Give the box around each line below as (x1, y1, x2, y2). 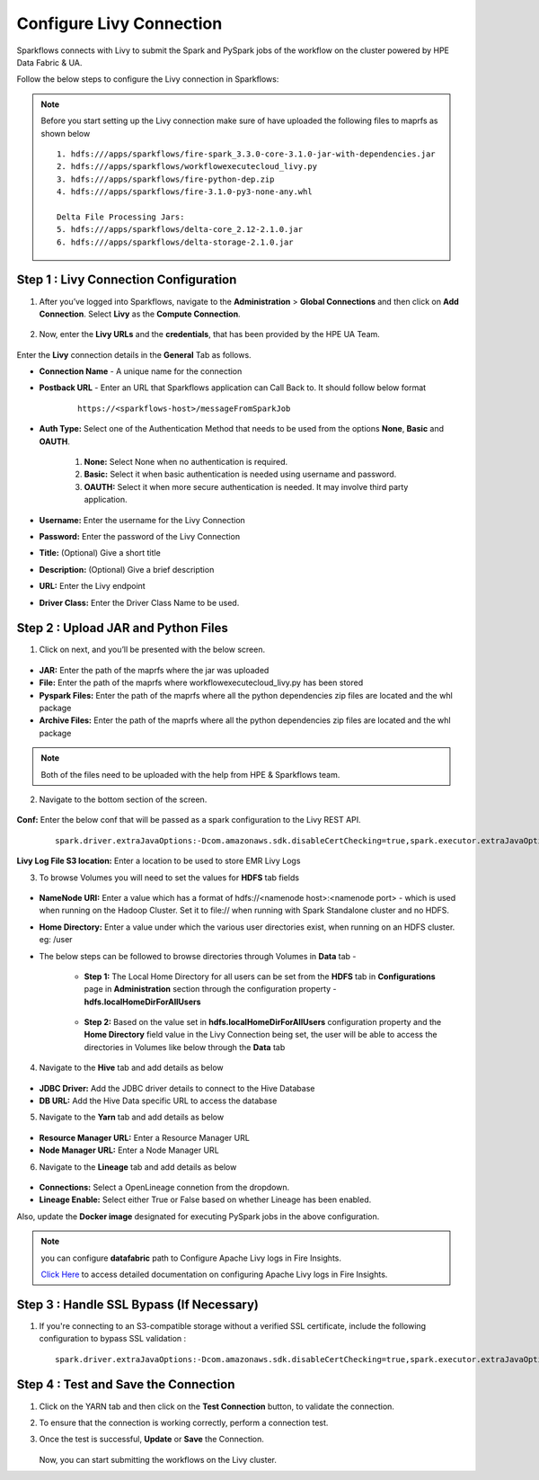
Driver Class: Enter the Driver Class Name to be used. (39, 597, 240, 608)
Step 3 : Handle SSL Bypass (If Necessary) (16, 1297, 260, 1312)
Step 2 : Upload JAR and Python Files (16, 620, 229, 636)
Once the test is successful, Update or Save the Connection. (39, 1434, 265, 1445)
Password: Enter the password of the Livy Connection (39, 531, 241, 541)
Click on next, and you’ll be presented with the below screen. (39, 644, 265, 655)
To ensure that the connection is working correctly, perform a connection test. (39, 1417, 329, 1428)
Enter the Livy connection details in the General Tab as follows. (16, 349, 252, 360)
